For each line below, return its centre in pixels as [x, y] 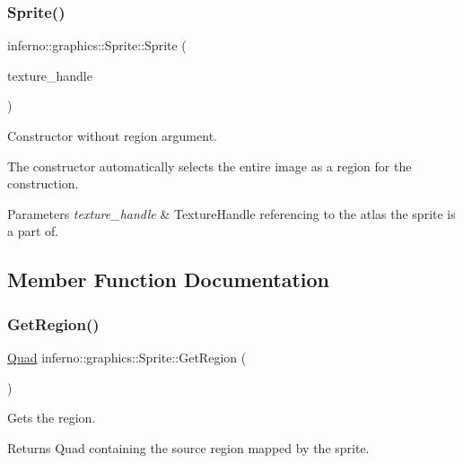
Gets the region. [52, 418]
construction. [43, 183]
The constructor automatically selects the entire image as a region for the [210, 166]
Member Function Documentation [169, 280]
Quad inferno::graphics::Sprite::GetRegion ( [127, 357]
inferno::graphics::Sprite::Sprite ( [97, 45]
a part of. [33, 231]
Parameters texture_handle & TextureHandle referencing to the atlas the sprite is [231, 213]
